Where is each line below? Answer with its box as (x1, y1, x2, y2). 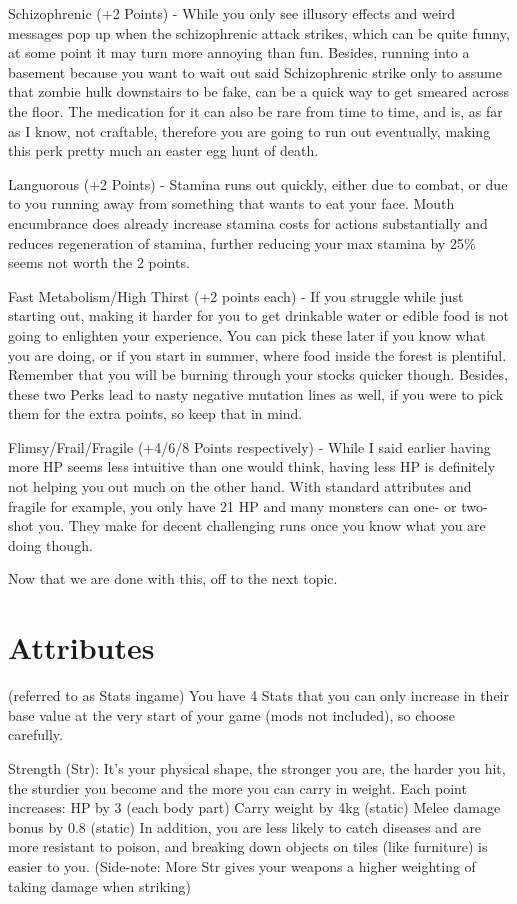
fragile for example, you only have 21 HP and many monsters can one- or (8, 495, 457, 516)
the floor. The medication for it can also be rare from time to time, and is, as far (8, 100, 503, 121)
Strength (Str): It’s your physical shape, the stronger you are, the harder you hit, (8, 757, 506, 778)
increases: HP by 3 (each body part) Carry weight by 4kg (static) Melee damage (8, 797, 501, 818)
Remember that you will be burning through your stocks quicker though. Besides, (8, 364, 508, 385)
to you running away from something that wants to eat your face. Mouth (8, 193, 455, 214)
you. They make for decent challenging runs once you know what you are (38, 515, 486, 536)
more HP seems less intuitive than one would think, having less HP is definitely (8, 456, 496, 477)
